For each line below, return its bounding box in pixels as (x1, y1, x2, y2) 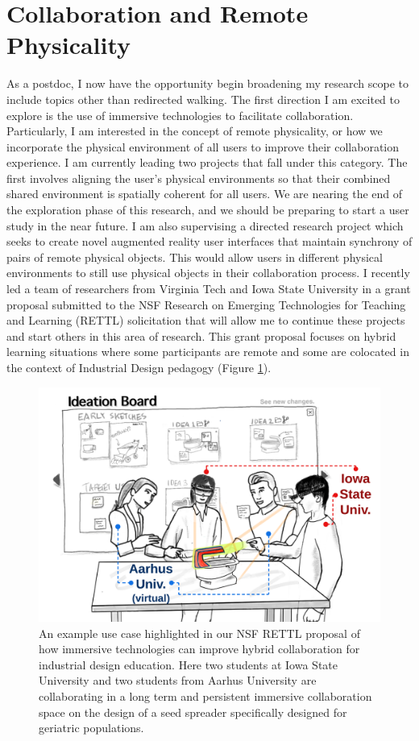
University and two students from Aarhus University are (39, 672, 317, 689)
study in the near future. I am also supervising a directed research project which (6, 217, 404, 234)
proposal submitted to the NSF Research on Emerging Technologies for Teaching (6, 296, 406, 313)
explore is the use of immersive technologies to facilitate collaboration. (6, 106, 354, 123)
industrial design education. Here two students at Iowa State (39, 656, 338, 673)
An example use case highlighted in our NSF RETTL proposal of (39, 624, 360, 641)
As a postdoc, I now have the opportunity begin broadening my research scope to (6, 75, 409, 92)
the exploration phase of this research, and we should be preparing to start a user (6, 201, 409, 218)
